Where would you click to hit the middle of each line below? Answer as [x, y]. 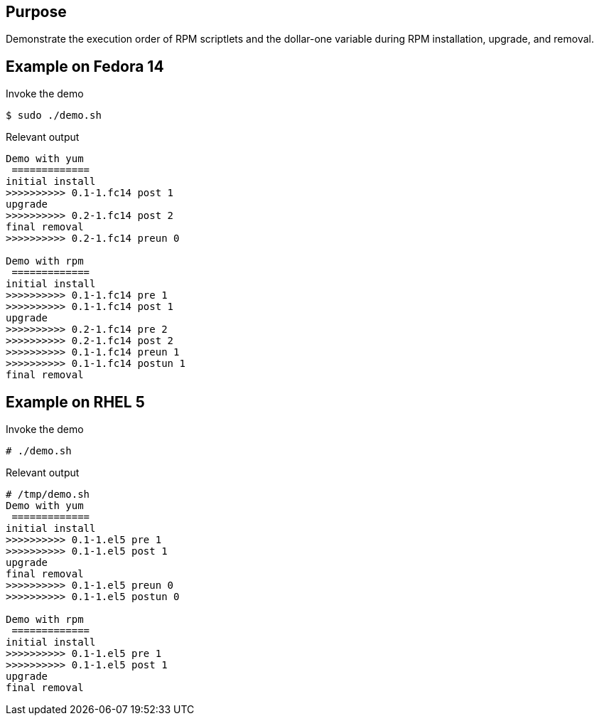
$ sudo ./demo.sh [54, 116]
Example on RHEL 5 [75, 402]
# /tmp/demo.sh [48, 495]
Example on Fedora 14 [85, 66]
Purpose [36, 12]
